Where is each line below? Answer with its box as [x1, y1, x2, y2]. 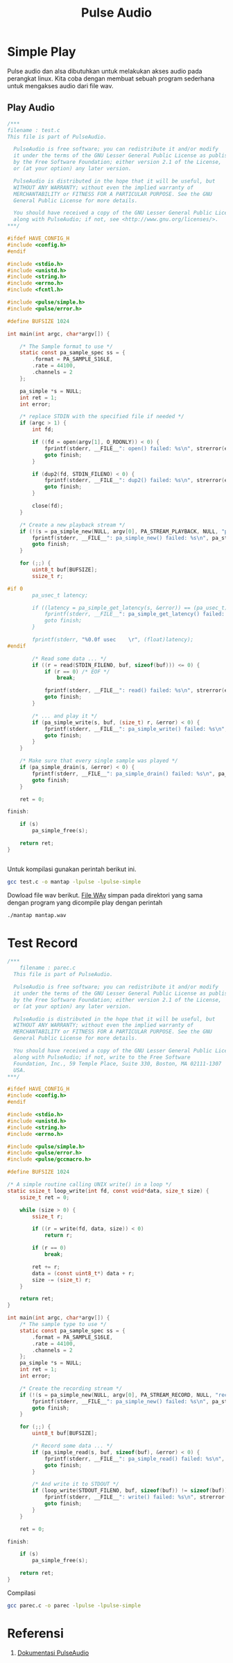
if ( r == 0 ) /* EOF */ [44, 668, 110, 675]
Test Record [7, 935, 78, 951]
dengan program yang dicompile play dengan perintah [7, 898, 163, 907]
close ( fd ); [32, 502, 64, 509]
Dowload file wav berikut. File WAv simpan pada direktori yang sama [7, 891, 203, 899]
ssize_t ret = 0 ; [19, 1193, 70, 1201]
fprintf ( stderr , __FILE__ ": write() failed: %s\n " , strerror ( [44, 1494, 228, 1501]
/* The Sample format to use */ [19, 342, 113, 350]
